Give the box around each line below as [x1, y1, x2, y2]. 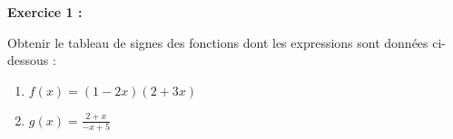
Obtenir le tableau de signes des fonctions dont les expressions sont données [7, 32, 428, 51]
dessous [7, 51, 49, 69]
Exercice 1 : [7, 3, 83, 21]
